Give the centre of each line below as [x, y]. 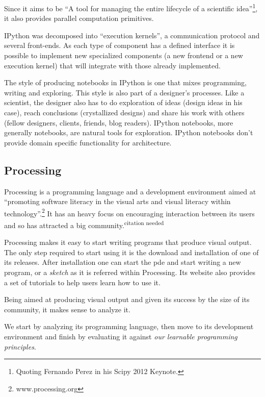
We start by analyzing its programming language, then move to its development [129, 326]
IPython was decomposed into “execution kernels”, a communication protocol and [132, 35]
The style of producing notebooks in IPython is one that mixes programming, [125, 82]
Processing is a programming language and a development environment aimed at [130, 191]
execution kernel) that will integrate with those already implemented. [112, 65]
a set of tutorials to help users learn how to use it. [82, 282]
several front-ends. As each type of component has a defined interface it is [120, 45]
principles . [20, 346]
